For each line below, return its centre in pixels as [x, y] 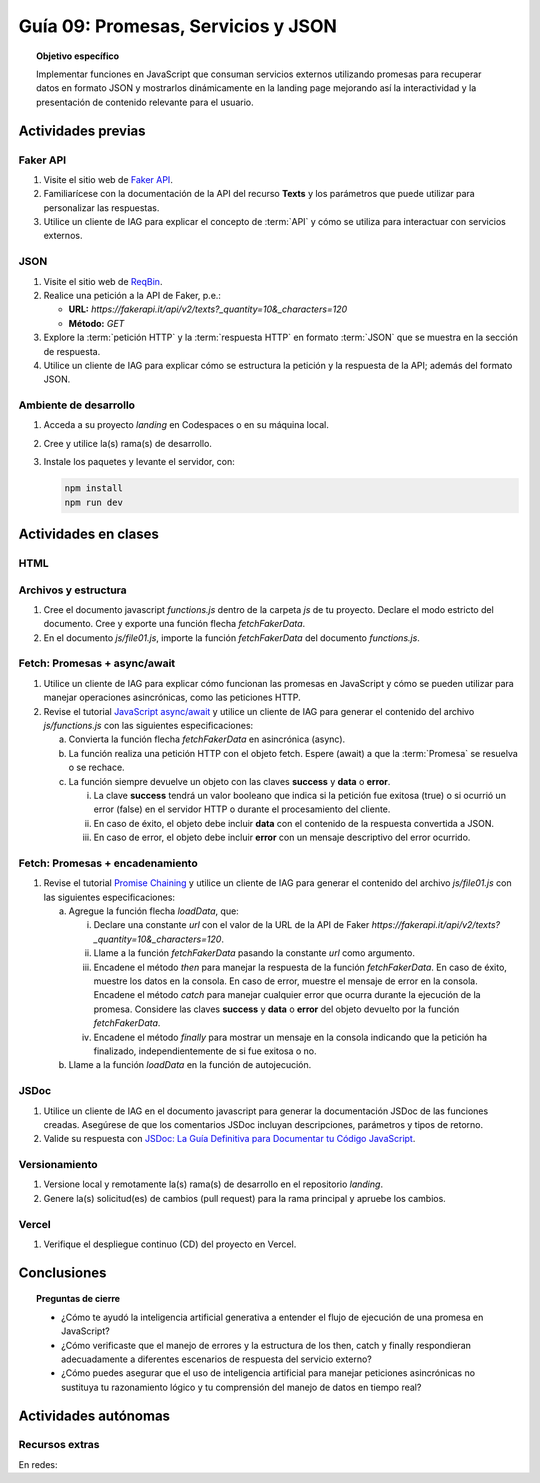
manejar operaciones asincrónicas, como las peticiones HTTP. [172, 697]
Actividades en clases [88, 534]
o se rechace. [96, 767]
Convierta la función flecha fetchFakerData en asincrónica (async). [207, 739]
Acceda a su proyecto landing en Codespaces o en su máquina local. [186, 425]
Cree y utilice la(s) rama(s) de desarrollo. [127, 443]
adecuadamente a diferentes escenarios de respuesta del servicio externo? [216, 1359]
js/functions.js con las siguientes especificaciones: [148, 726]
